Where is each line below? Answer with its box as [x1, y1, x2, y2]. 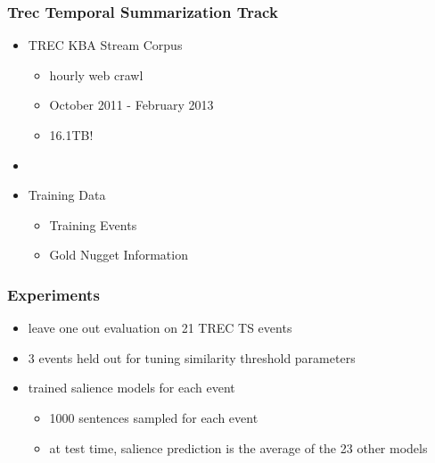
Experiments [7, 283, 100, 305]
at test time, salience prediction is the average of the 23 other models [49, 438, 428, 457]
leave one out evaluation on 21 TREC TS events [28, 318, 292, 337]
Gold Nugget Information [49, 245, 188, 264]
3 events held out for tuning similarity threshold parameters [28, 348, 356, 367]
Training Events [49, 215, 137, 234]
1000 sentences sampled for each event [49, 408, 259, 426]
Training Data [28, 186, 106, 204]
